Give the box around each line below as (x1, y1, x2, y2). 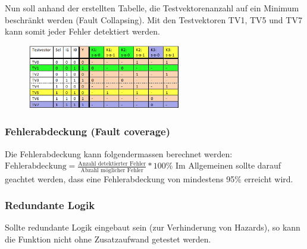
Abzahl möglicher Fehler (80, 167, 143, 173)
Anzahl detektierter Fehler (78, 160, 146, 167)
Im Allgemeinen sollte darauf (176, 159, 281, 172)
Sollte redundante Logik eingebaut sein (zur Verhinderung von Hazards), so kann (5, 221, 300, 234)
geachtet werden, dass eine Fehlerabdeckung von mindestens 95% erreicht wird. (5, 172, 293, 185)
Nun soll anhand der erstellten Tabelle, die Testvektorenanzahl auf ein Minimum (5, 2, 299, 14)
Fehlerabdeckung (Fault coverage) (5, 124, 170, 139)
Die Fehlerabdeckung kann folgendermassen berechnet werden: (5, 147, 233, 160)
